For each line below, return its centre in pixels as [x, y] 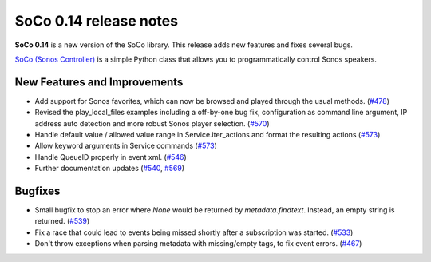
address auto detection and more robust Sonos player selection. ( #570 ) [152, 123]
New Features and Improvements [99, 82]
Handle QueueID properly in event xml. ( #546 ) [111, 157]
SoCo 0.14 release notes [97, 21]
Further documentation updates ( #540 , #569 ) [110, 169]
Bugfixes [38, 191]
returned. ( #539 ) [62, 221]
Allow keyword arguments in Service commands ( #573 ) [126, 146]
